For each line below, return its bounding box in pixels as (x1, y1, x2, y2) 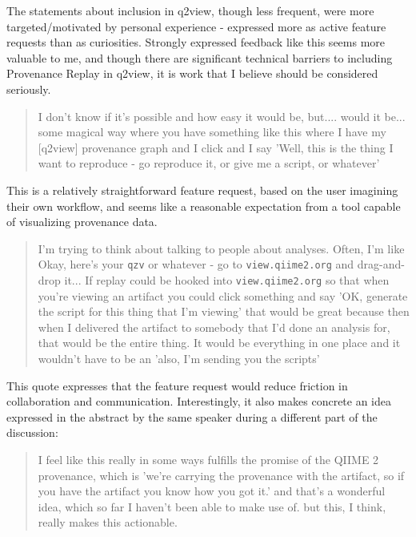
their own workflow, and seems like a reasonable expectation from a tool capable (6, 197, 401, 214)
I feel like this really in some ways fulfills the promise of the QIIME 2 (38, 450, 379, 467)
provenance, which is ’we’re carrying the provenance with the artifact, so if (38, 466, 405, 483)
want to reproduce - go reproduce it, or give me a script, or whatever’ (38, 155, 380, 172)
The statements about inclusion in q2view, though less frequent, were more (6, 2, 374, 18)
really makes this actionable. (38, 514, 178, 531)
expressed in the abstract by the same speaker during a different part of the (6, 408, 378, 425)
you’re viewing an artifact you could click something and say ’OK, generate (38, 287, 408, 304)
